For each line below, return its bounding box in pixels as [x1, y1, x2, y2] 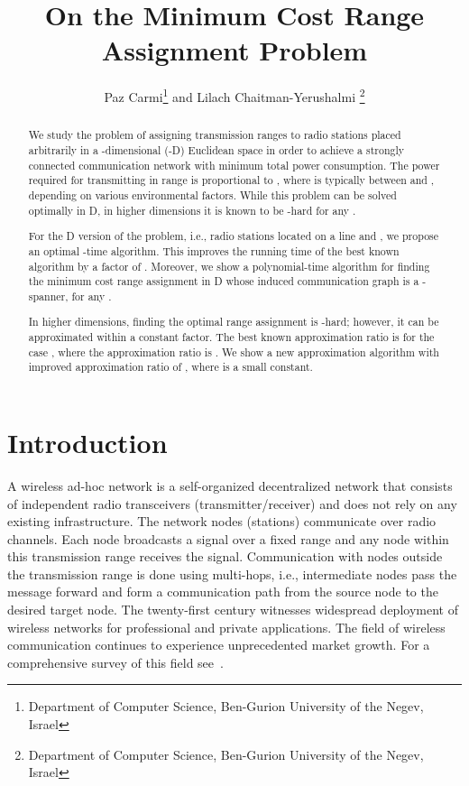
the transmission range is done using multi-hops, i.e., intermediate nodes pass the [7, 564, 457, 583]
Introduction [7, 423, 168, 460]
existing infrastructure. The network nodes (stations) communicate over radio [7, 512, 437, 531]
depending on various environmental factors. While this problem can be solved [28, 187, 397, 202]
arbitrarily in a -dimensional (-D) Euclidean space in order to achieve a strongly [28, 143, 405, 158]
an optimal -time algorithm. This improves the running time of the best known [28, 243, 400, 258]
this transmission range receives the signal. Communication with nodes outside [7, 547, 443, 566]
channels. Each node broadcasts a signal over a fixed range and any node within [7, 529, 449, 548]
